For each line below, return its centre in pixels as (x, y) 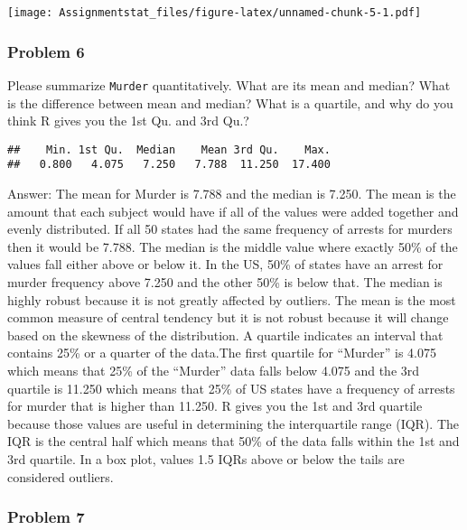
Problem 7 (46, 517)
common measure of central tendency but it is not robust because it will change (228, 317)
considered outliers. (61, 476)
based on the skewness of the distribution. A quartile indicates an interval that (225, 335)
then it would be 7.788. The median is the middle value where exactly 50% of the (233, 246)
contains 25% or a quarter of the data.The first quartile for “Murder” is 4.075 (222, 353)
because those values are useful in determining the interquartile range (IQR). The (233, 423)
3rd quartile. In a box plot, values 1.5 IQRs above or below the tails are (206, 458)
